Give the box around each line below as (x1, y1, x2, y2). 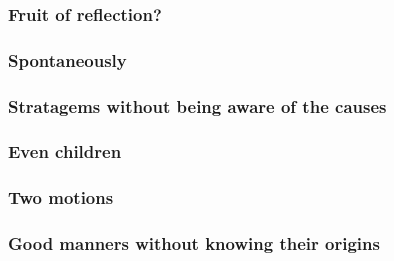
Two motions (8, 185, 114, 210)
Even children (8, 139, 122, 164)
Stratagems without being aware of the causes (8, 93, 387, 118)
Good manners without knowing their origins (8, 231, 380, 256)
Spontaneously (8, 47, 127, 72)
